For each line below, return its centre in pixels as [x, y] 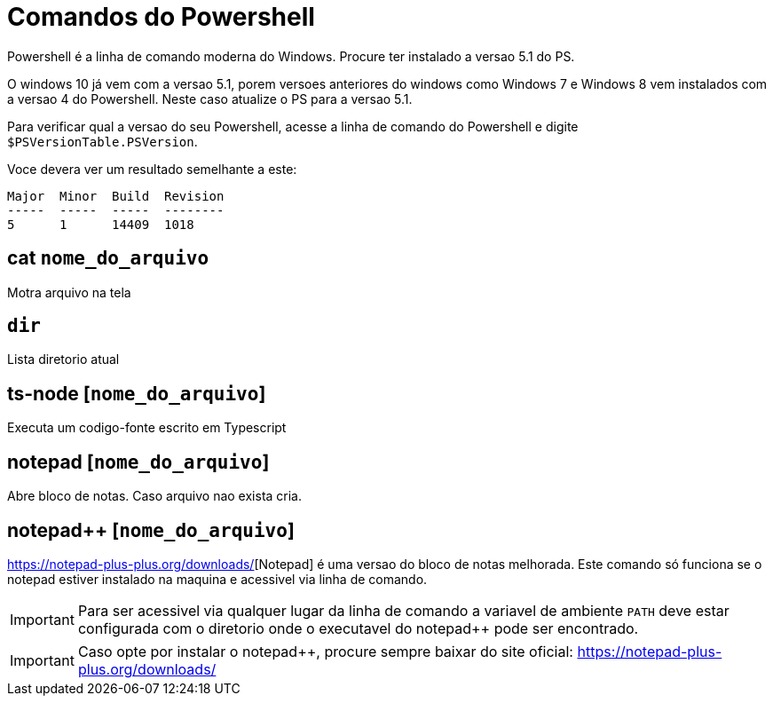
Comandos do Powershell [161, 17]
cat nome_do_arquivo [108, 258]
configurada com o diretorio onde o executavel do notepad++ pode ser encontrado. [358, 628]
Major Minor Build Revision [116, 196]
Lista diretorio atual [63, 359]
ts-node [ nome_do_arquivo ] [137, 393]
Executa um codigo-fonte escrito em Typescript [147, 428]
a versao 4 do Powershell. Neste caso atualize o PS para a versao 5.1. [210, 99]
